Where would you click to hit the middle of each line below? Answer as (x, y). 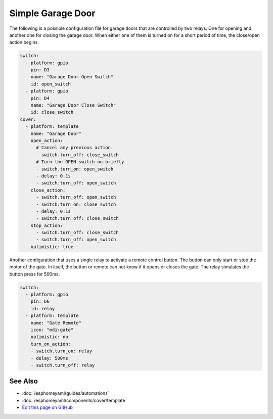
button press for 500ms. (35, 274)
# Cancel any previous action (74, 148)
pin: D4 (40, 98)
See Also (24, 381)
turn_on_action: (51, 344)
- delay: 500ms (49, 358)
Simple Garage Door (52, 13)
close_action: (48, 190)
